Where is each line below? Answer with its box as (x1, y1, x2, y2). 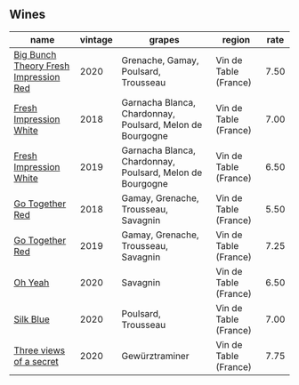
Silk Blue (13, 313, 51, 325)
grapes (149, 33, 180, 45)
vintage (79, 33, 113, 45)
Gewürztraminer (121, 349, 190, 362)
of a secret (13, 355, 60, 367)
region (222, 33, 251, 45)
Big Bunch (13, 48, 57, 60)
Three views (13, 344, 65, 357)
